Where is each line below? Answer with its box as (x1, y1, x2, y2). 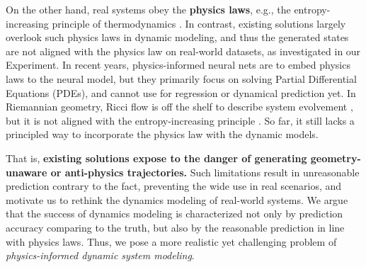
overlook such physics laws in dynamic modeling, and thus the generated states (6, 30, 349, 45)
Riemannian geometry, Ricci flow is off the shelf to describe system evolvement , (6, 99, 353, 114)
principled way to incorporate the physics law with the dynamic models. (6, 127, 319, 142)
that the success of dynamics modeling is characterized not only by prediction (6, 206, 343, 221)
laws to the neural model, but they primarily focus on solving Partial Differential (6, 71, 357, 86)
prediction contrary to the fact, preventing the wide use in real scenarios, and (6, 178, 342, 193)
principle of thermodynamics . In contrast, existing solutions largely (52, 16, 346, 30)
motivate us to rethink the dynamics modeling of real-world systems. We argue (6, 192, 348, 207)
